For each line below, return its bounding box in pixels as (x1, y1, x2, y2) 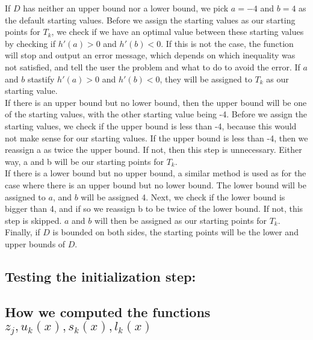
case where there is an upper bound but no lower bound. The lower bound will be (5, 178, 306, 191)
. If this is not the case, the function (161, 37, 294, 49)
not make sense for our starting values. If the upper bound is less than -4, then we (5, 131, 308, 144)
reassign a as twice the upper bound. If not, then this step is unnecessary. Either (5, 143, 302, 156)
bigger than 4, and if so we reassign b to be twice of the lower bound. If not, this (5, 202, 303, 215)
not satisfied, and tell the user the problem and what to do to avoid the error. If (5, 60, 300, 73)
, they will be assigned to (160, 72, 252, 85)
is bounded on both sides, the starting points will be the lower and (52, 226, 299, 238)
